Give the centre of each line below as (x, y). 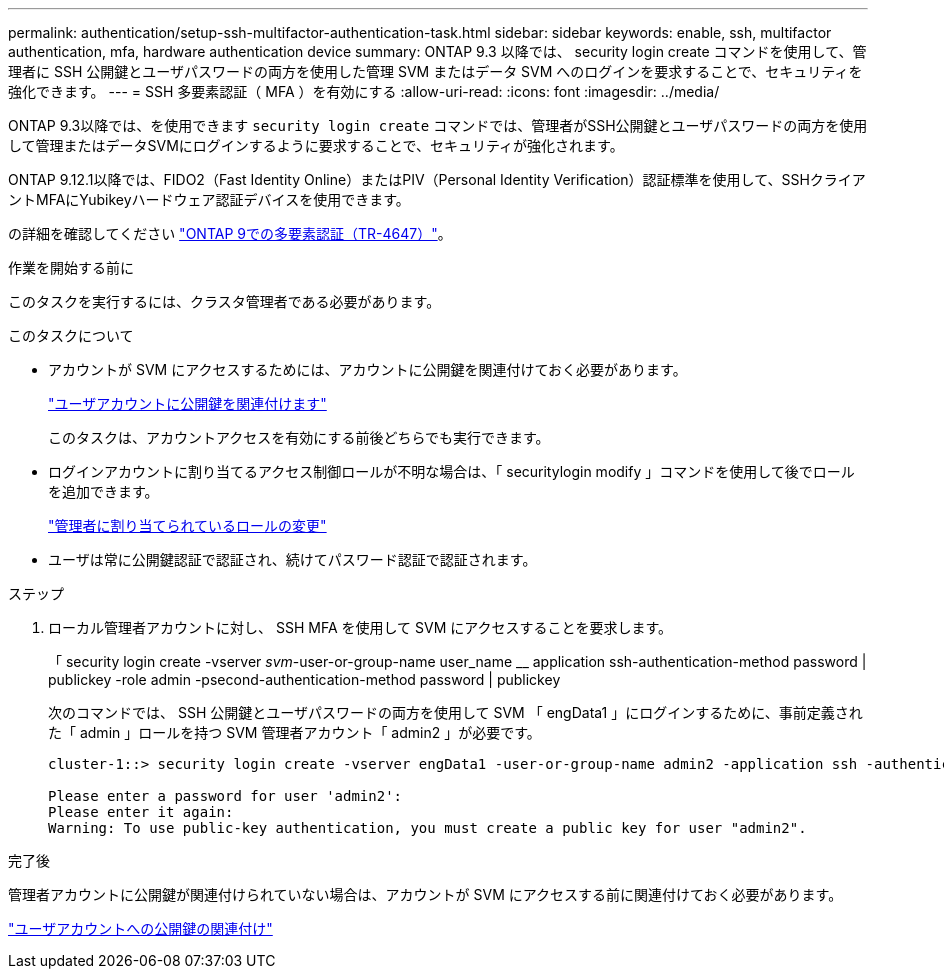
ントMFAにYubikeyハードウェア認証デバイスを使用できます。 (209, 199)
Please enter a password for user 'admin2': (225, 796)
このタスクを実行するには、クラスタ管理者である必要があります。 (224, 301)
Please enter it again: (141, 812)
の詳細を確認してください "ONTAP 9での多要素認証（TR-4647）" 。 (230, 233)
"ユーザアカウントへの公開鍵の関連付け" (140, 928)
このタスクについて (71, 335)
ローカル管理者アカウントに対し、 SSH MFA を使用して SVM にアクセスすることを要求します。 (360, 627)
